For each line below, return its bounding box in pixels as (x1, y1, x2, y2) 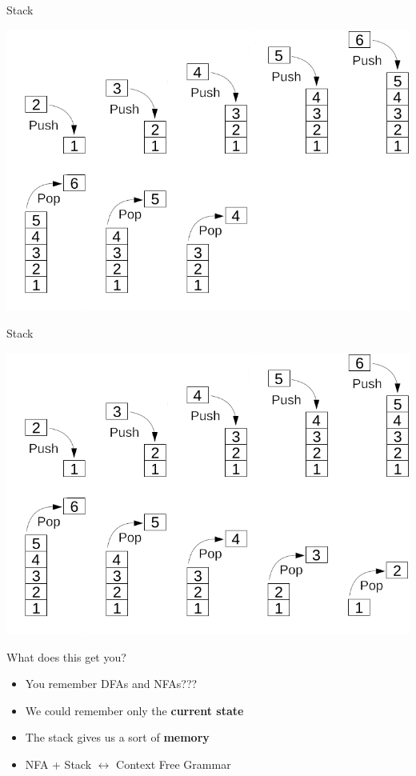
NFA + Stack (25, 755, 92, 772)
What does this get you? (6, 648, 126, 665)
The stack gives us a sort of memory (25, 729, 210, 746)
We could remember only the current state (25, 702, 244, 718)
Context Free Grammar (116, 755, 231, 772)
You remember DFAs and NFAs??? (25, 675, 198, 692)
